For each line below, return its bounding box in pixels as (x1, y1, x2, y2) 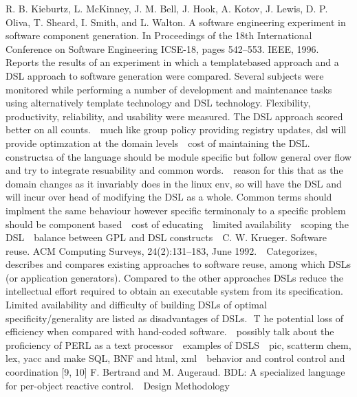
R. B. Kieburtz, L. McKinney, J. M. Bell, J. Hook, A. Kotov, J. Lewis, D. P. (6, 1, 328, 15)
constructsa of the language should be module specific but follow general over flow (6, 149, 351, 163)
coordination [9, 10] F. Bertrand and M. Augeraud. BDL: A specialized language (6, 365, 345, 379)
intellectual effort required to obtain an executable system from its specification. (6, 284, 343, 298)
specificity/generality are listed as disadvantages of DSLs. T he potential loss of (6, 310, 344, 325)
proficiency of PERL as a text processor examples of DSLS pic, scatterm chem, (6, 337, 351, 352)
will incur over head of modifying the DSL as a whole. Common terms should (6, 190, 332, 204)
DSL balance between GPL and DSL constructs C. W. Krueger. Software (6, 230, 327, 245)
